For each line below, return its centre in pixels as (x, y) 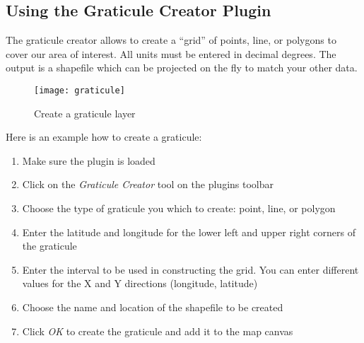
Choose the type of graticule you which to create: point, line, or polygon (179, 208)
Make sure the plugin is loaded (89, 160)
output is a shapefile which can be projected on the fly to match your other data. (182, 68)
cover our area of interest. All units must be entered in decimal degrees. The (171, 53)
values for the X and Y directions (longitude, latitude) (140, 283)
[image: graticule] (80, 90)
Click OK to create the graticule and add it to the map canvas (158, 331)
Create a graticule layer (85, 113)
